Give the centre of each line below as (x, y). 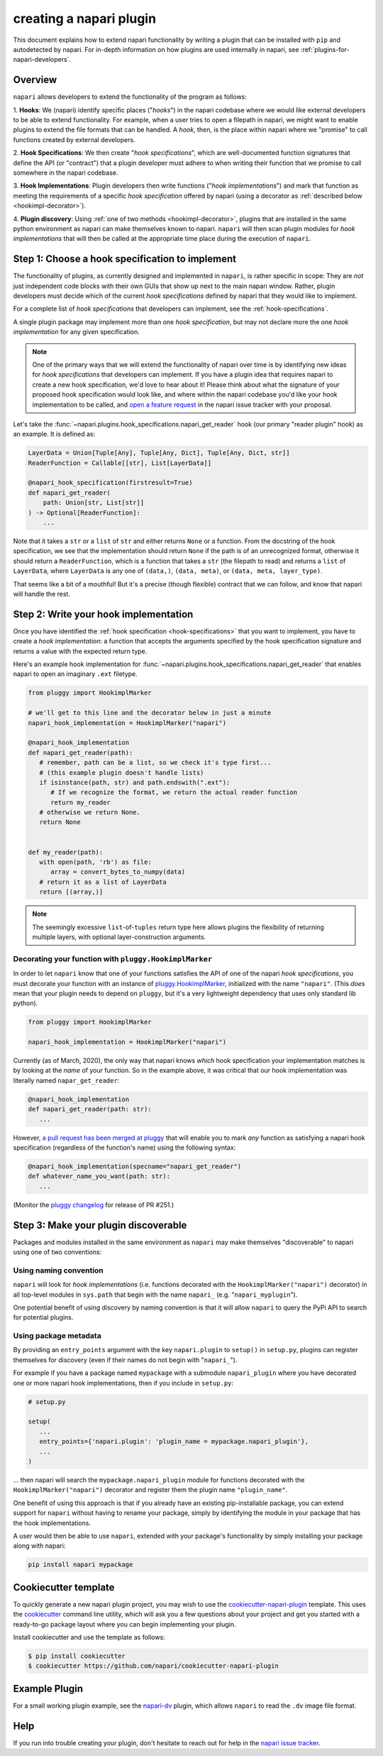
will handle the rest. (42, 594)
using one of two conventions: (57, 1252)
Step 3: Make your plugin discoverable (100, 1225)
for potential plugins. (43, 1317)
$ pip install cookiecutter (77, 1656)
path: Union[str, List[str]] (94, 503)
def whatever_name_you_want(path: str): (99, 1176)
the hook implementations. (52, 1523)
